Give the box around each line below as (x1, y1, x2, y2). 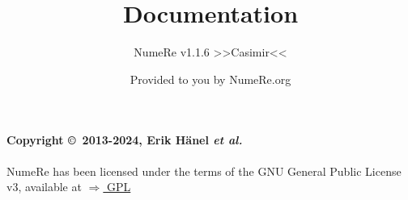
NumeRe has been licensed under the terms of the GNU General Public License (6, 162, 402, 179)
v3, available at (6, 178, 82, 195)
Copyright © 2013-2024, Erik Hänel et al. (6, 131, 243, 148)
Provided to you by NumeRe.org (130, 70, 291, 87)
